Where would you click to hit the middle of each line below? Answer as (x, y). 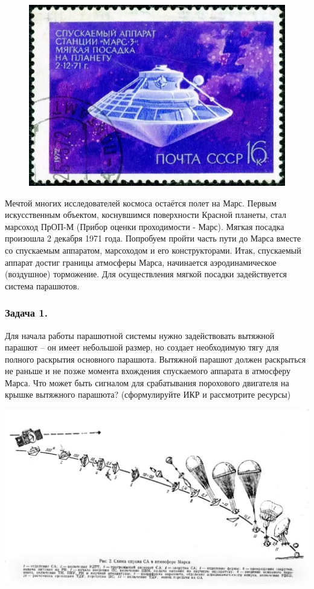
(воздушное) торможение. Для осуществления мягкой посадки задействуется (146, 274)
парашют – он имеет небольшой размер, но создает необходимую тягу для (142, 347)
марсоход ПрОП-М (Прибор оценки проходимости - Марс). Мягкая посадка (145, 226)
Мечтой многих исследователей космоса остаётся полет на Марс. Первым (141, 202)
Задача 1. (26, 313)
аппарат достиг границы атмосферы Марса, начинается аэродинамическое (141, 262)
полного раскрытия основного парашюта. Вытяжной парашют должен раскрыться (155, 359)
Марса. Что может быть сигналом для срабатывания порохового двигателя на (147, 382)
